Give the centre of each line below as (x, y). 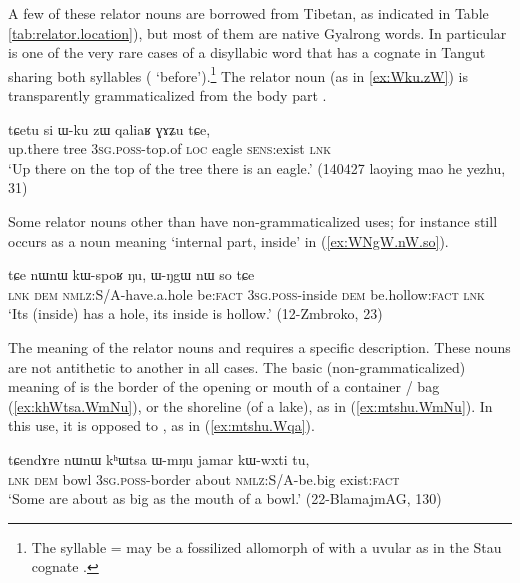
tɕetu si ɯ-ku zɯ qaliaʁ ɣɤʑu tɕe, (109, 128)
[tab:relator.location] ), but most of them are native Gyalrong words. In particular (257, 32)
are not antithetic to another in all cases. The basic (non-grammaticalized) (237, 366)
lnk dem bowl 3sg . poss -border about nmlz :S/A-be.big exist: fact (204, 478)
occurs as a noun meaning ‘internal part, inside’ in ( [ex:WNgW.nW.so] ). (228, 240)
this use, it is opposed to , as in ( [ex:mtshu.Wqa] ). (161, 425)
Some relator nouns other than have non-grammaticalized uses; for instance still (253, 221)
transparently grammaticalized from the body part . (167, 95)
